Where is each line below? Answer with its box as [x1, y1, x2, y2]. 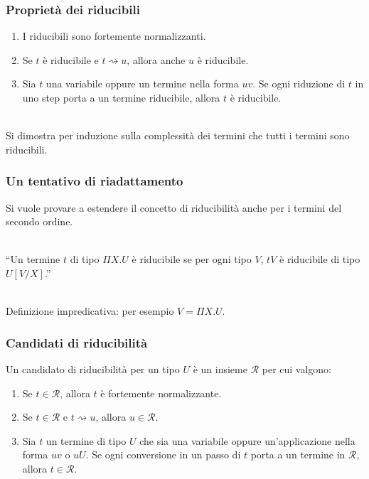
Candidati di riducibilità [6, 333, 148, 351]
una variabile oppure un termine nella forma [46, 76, 239, 91]
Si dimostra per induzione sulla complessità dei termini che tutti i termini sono [6, 128, 350, 143]
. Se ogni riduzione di [252, 76, 346, 91]
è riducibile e [43, 52, 99, 67]
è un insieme [193, 361, 247, 376]
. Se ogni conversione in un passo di [85, 447, 241, 462]
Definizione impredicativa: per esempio [6, 303, 174, 318]
